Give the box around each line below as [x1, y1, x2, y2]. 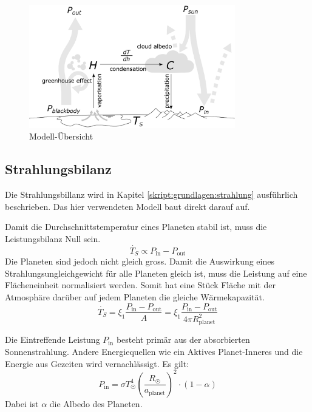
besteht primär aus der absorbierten [116, 333, 250, 346]
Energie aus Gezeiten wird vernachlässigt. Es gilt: [5, 357, 189, 370]
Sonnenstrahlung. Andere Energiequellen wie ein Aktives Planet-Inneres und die [5, 345, 303, 357]
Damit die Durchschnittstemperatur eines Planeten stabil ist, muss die [5, 220, 267, 233]
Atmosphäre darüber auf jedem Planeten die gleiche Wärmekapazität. [5, 290, 265, 303]
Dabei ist [5, 397, 39, 410]
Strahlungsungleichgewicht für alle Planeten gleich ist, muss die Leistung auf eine [5, 266, 307, 279]
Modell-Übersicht [29, 130, 93, 143]
